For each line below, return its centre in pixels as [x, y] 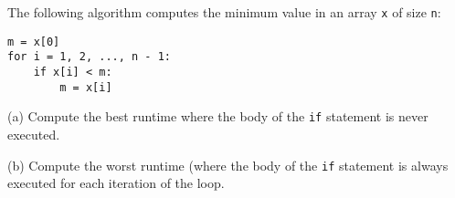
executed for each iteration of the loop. [116, 183]
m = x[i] [86, 87]
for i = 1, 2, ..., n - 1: [89, 57]
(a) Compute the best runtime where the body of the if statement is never [218, 116]
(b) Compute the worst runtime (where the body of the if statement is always [228, 165]
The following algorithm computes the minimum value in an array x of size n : [224, 12]
